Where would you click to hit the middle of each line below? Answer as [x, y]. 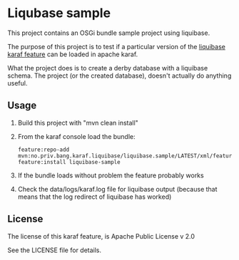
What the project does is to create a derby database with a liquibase [108, 68]
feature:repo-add [44, 150]
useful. [17, 83]
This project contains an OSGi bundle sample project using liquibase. [109, 33]
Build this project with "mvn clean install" [78, 123]
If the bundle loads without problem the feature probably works [111, 175]
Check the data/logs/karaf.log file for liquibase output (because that [117, 189]
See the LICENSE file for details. [55, 250]
